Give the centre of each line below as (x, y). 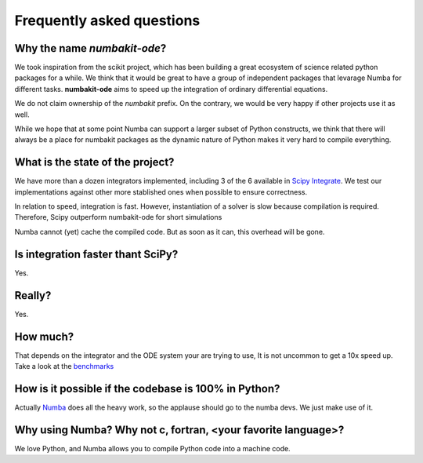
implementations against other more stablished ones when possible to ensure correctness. (161, 191)
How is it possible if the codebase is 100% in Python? (147, 388)
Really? (33, 295)
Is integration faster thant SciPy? (96, 254)
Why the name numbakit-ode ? (90, 48)
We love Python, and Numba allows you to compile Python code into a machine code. (152, 448)
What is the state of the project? (94, 162)
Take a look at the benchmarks (64, 366)
